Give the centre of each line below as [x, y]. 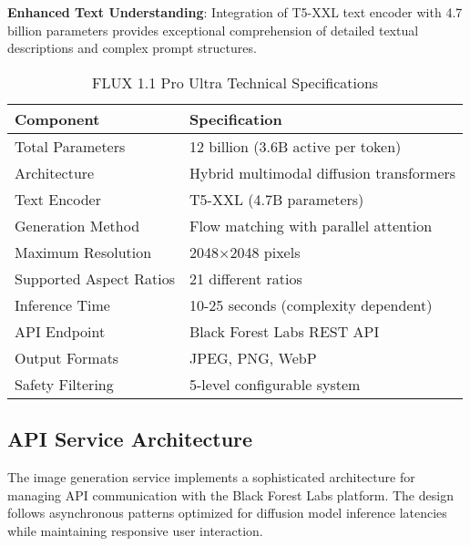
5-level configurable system [275, 384]
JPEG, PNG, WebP [253, 357]
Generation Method [77, 225]
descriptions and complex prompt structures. [132, 48]
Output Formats [67, 357]
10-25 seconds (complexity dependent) [311, 304]
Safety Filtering [64, 384]
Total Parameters [70, 146]
